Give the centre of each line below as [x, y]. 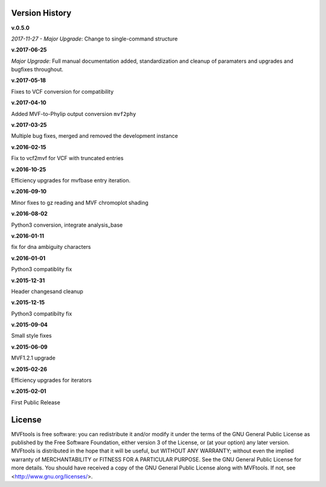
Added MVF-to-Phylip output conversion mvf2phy [74, 114]
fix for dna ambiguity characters [51, 247]
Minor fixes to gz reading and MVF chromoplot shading [80, 202]
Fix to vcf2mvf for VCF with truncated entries [67, 158]
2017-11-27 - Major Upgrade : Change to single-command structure [94, 39]
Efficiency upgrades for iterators [51, 380]
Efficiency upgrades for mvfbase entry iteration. [71, 180]
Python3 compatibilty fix [42, 314]
